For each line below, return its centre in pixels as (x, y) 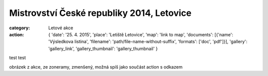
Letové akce (61, 28)
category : (20, 28)
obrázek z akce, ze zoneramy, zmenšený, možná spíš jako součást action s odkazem (96, 67)
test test (18, 58)
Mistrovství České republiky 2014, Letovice (100, 13)
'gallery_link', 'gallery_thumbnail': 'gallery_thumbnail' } (103, 48)
